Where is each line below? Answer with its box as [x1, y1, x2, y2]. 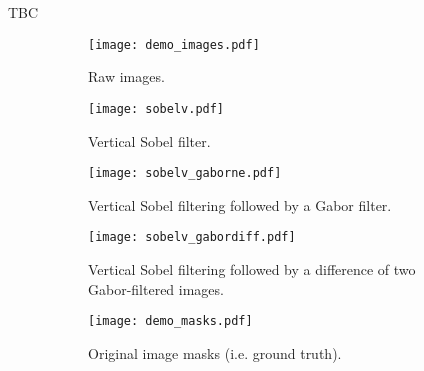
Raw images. [88, 66, 165, 87]
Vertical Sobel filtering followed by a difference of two [88, 259, 416, 279]
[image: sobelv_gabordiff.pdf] [88, 230, 296, 245]
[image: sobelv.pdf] [88, 101, 225, 116]
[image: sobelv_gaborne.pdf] [88, 166, 282, 181]
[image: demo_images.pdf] [88, 37, 260, 52]
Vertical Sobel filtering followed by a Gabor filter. [88, 194, 392, 215]
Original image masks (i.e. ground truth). [88, 342, 342, 363]
